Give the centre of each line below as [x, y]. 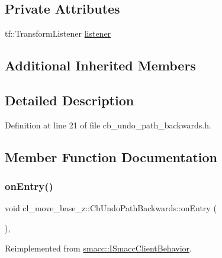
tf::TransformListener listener [58, 33]
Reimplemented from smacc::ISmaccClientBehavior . [98, 248]
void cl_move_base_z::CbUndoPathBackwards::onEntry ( [111, 208]
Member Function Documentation [111, 157]
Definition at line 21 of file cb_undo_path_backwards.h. [108, 125]
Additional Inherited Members [100, 65]
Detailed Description [70, 100]
